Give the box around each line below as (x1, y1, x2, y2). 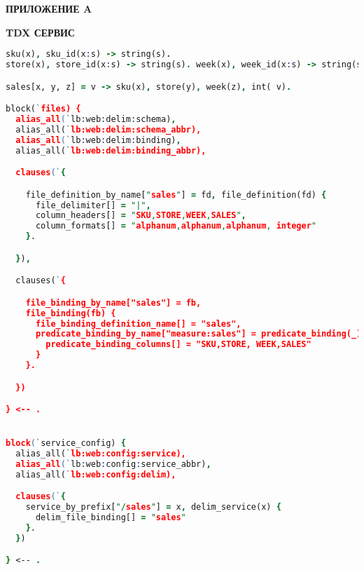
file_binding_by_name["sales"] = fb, (25, 297, 202, 308)
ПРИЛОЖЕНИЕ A (6, 1, 92, 15)
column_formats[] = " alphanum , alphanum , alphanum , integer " (35, 221, 316, 231)
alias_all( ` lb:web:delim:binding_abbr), (15, 145, 206, 156)
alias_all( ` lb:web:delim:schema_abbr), (15, 124, 202, 135)
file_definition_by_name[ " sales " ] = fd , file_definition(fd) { (25, 189, 327, 200)
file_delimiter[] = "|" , (35, 200, 151, 210)
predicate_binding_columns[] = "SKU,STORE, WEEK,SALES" (45, 339, 311, 350)
